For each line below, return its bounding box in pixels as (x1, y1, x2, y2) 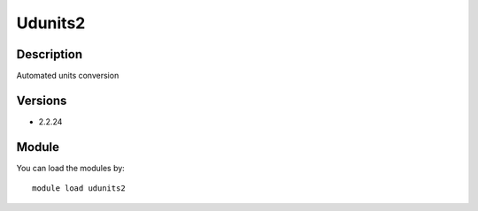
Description (16, 47, 83, 62)
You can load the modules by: (16, 162, 126, 173)
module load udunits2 (32, 184, 126, 193)
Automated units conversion (16, 71, 119, 81)
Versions (16, 93, 67, 108)
